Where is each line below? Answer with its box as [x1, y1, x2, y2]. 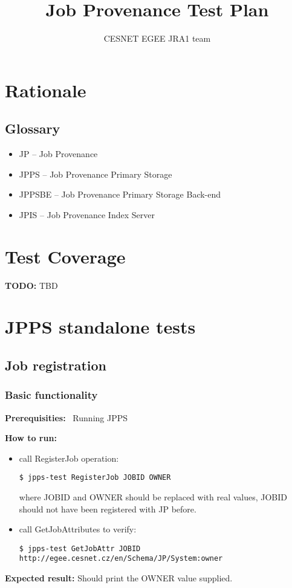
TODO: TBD [5, 279, 58, 291]
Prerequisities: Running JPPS [5, 411, 128, 424]
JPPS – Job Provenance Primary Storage [19, 167, 172, 180]
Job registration [5, 355, 106, 374]
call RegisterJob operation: [19, 451, 119, 464]
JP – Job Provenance [19, 147, 98, 160]
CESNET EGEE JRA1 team [103, 32, 211, 45]
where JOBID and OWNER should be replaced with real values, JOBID [19, 491, 288, 503]
